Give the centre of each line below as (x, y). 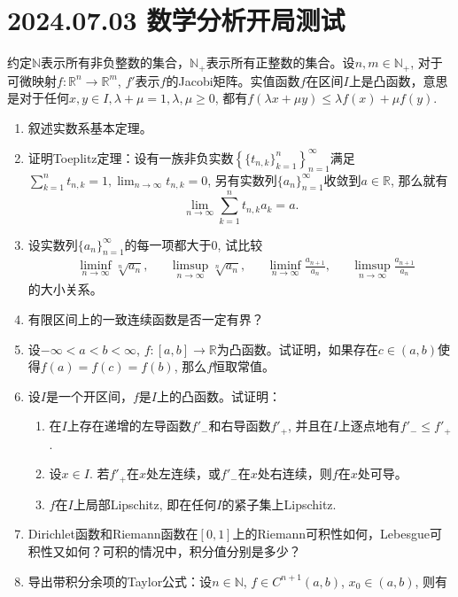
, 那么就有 (419, 179)
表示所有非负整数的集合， (116, 62)
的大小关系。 (65, 289)
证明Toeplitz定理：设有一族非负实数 (131, 157)
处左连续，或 (184, 473)
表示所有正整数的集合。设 (280, 62)
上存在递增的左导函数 (129, 426)
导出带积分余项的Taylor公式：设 (120, 581)
